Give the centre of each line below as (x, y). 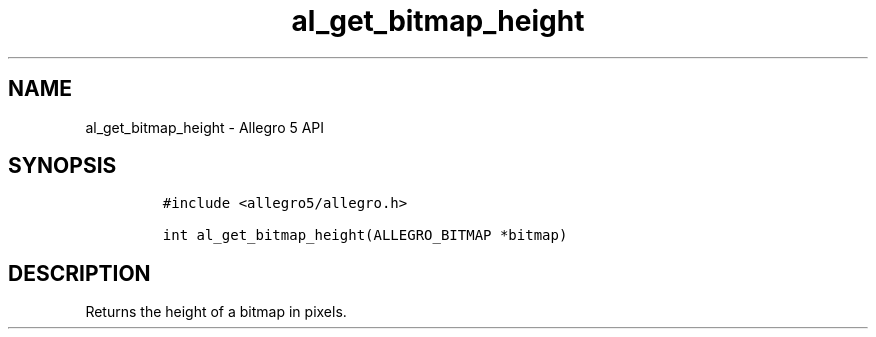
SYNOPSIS (62, 166)
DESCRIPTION (79, 273)
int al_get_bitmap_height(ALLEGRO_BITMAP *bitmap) (365, 235)
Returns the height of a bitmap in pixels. (216, 312)
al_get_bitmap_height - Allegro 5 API (205, 127)
